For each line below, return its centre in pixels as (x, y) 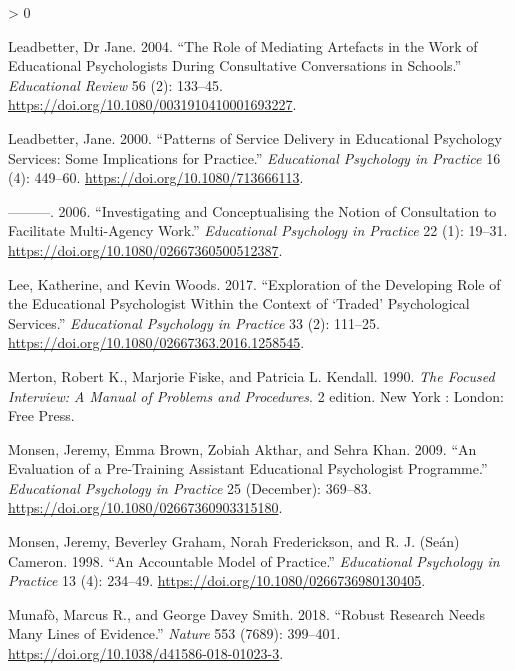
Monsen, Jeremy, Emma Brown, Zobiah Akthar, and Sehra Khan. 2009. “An (242, 448)
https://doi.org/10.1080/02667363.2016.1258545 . (156, 342)
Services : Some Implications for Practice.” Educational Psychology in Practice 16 (254, 157)
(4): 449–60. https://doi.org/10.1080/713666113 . (156, 177)
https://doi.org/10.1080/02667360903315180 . (145, 507)
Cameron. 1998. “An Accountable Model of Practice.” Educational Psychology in (254, 560)
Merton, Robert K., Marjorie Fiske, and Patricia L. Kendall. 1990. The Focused (251, 375)
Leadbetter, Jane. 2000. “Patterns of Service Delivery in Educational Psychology (255, 137)
